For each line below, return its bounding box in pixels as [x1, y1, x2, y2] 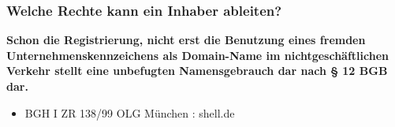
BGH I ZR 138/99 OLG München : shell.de [24, 104, 235, 121]
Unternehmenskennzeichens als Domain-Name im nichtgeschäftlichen [6, 47, 389, 63]
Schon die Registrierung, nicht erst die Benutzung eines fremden [6, 32, 366, 48]
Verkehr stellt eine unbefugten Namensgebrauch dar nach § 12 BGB [6, 62, 388, 79]
